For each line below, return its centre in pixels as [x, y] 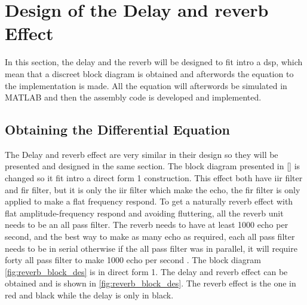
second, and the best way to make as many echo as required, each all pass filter [150, 237]
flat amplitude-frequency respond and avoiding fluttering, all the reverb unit [144, 213]
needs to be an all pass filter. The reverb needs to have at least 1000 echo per [147, 225]
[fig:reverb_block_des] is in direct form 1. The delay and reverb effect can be [146, 271]
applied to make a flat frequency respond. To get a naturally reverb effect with [149, 201]
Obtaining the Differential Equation [118, 129]
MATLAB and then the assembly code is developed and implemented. [133, 97]
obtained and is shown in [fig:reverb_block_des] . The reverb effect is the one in [151, 283]
